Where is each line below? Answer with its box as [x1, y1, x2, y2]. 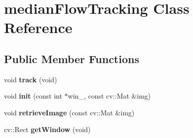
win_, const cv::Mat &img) [68, 91, 151, 101]
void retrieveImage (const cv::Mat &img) [4, 107, 135, 117]
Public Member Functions [4, 51, 139, 66]
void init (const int [4, 91, 62, 101]
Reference [4, 17, 73, 37]
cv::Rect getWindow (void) [4, 124, 91, 134]
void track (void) [4, 74, 57, 84]
